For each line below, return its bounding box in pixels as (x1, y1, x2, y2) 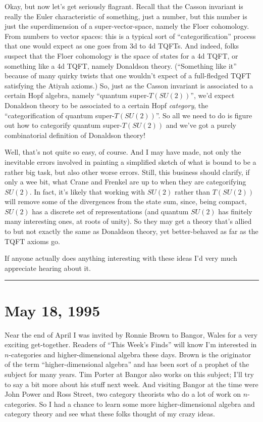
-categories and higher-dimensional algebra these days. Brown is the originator (9, 349, 251, 359)
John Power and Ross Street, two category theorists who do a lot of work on (5, 389, 241, 399)
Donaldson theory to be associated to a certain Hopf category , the (5, 100, 208, 110)
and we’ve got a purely (166, 120, 236, 130)
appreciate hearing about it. (5, 262, 91, 273)
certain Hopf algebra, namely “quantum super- (5, 90, 149, 101)
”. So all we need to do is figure (155, 110, 252, 120)
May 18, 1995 (5, 300, 100, 320)
